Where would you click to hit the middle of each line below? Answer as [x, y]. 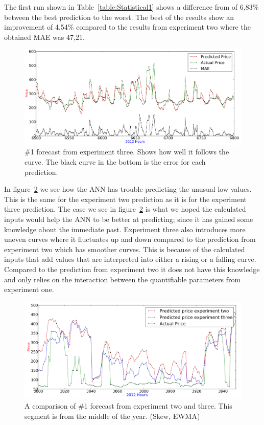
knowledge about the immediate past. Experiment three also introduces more [125, 229]
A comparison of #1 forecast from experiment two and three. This [128, 406]
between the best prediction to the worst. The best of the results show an [119, 17]
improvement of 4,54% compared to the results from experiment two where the [127, 27]
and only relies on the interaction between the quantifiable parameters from [123, 279]
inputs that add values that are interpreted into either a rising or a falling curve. [130, 259]
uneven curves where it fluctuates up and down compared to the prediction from [130, 239]
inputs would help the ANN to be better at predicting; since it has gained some [129, 219]
